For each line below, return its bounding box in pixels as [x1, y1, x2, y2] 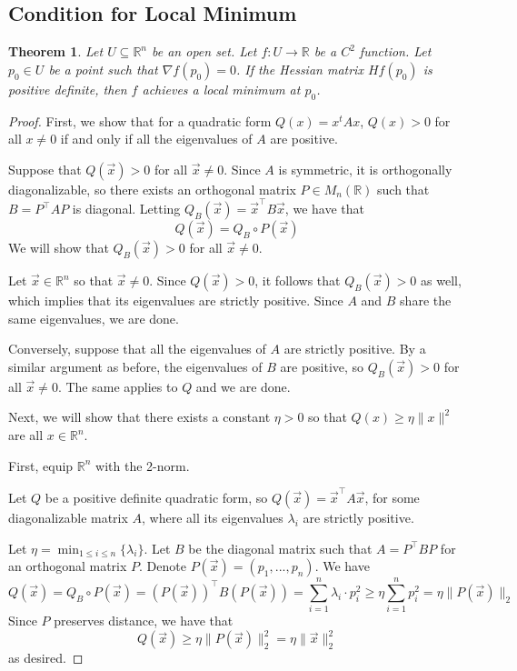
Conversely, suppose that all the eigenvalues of [8, 339, 266, 358]
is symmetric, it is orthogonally [278, 159, 452, 178]
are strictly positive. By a [283, 339, 426, 358]
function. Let [359, 42, 432, 61]
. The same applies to [57, 376, 178, 396]
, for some [364, 487, 420, 506]
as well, [421, 271, 462, 290]
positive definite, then [8, 79, 127, 98]
